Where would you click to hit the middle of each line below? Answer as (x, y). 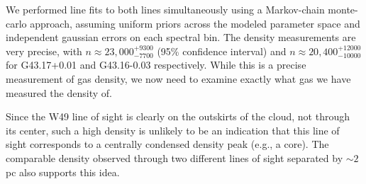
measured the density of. (59, 92)
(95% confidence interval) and (222, 51)
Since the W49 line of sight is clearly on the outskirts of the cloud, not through (178, 116)
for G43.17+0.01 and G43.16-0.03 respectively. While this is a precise (156, 65)
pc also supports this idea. (63, 172)
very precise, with (44, 51)
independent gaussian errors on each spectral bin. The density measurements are (181, 37)
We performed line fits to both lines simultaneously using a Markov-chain (165, 9)
